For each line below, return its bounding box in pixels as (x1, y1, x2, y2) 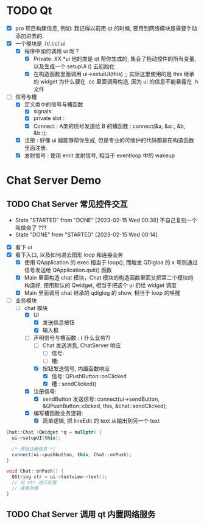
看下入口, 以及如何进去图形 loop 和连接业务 (15, 251, 124, 258)
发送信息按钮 (42, 319, 75, 326)
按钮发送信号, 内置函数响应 (42, 365, 110, 372)
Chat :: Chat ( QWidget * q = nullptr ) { (6, 429, 102, 435)
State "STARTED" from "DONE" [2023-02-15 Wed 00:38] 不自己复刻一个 (15, 216, 198, 224)
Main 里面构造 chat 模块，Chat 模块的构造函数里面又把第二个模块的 (24, 273, 194, 281)
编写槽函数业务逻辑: (33, 409, 83, 417)
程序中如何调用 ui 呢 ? (24, 48, 79, 55)
